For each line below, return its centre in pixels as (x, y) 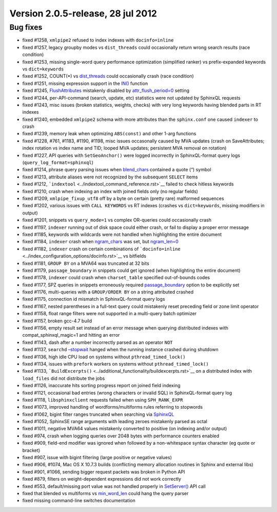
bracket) (31, 450)
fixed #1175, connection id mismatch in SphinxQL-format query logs (94, 299)
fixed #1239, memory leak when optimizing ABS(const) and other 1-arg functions (109, 134)
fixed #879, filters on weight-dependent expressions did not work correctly (102, 479)
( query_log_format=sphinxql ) (58, 162)
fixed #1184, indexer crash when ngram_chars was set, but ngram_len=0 (101, 242)
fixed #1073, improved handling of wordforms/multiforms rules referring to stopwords (112, 407)
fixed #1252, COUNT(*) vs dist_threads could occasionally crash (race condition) (108, 76)
